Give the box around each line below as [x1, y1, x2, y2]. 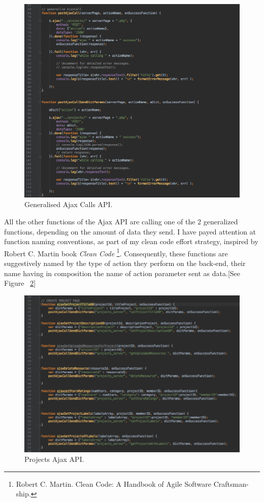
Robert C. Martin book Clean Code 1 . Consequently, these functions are [4, 246, 228, 258]
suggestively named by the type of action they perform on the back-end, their [4, 258, 246, 268]
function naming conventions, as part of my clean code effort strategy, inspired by [4, 236, 258, 247]
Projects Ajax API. [24, 454, 84, 464]
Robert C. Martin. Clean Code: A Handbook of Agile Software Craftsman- [16, 478, 249, 489]
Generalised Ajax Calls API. [24, 199, 113, 210]
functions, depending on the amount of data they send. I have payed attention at [4, 226, 256, 237]
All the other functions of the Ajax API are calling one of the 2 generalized [4, 216, 238, 226]
